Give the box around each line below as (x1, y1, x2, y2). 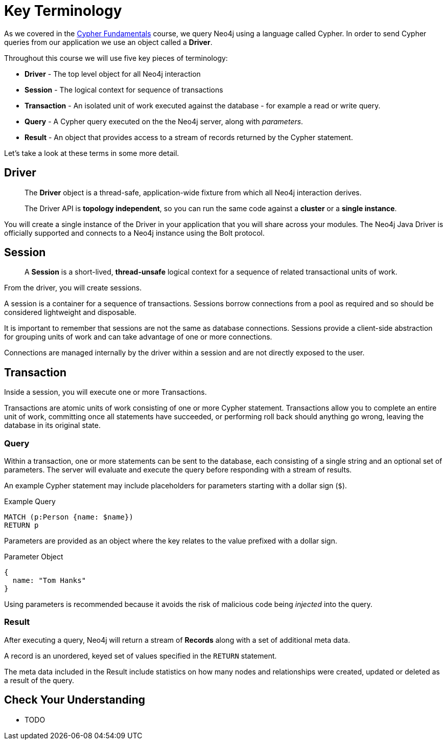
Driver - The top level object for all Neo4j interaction (25, 69, 201, 78)
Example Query (4, 497, 56, 506)
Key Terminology (4, 2, 122, 19)
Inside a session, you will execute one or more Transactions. (4, 388, 207, 397)
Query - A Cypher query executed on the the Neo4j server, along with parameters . (25, 117, 303, 126)
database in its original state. (4, 421, 101, 430)
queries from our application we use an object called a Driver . (4, 37, 213, 47)
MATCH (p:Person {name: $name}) (4, 513, 133, 522)
